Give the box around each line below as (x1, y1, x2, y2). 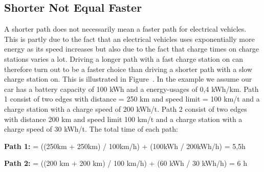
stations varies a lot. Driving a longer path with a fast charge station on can (4, 53, 244, 64)
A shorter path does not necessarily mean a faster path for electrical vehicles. (4, 23, 247, 34)
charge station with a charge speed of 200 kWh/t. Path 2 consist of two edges (4, 103, 247, 114)
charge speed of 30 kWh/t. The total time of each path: (4, 124, 178, 134)
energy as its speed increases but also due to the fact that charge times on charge (4, 43, 259, 54)
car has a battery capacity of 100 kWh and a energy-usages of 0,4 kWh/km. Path (4, 83, 259, 94)
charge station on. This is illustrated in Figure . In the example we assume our (4, 73, 252, 84)
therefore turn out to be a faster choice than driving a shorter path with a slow (4, 63, 253, 74)
